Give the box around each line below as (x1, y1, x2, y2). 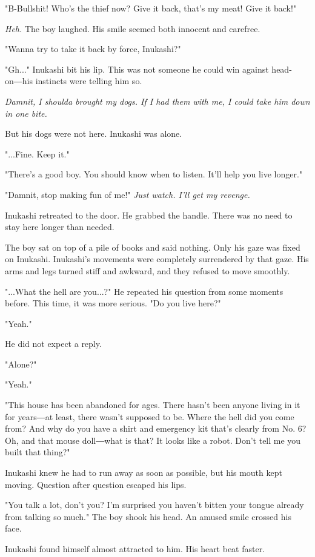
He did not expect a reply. (5, 337, 102, 350)
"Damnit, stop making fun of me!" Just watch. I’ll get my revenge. (5, 188, 250, 200)
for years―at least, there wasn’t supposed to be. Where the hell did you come (5, 410, 294, 423)
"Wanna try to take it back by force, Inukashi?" (5, 42, 181, 55)
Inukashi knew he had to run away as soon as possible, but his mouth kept (5, 466, 282, 479)
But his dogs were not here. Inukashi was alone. (5, 127, 182, 140)
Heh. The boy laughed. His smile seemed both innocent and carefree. (5, 22, 260, 35)
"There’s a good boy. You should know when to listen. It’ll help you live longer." (5, 168, 303, 180)
